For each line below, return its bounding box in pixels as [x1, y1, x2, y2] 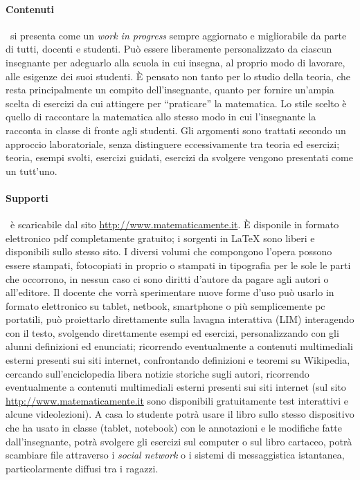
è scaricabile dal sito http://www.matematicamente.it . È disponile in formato [10, 217, 339, 232]
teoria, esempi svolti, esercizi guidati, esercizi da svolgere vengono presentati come [6, 150, 353, 165]
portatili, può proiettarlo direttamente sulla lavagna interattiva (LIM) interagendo [6, 312, 354, 326]
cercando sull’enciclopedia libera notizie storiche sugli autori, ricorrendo [6, 366, 309, 380]
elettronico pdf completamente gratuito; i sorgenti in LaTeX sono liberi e [6, 230, 315, 245]
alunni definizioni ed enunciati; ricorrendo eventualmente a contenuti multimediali [6, 339, 353, 353]
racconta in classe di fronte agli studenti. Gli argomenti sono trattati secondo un [6, 122, 346, 137]
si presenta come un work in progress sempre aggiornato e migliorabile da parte [10, 28, 347, 42]
